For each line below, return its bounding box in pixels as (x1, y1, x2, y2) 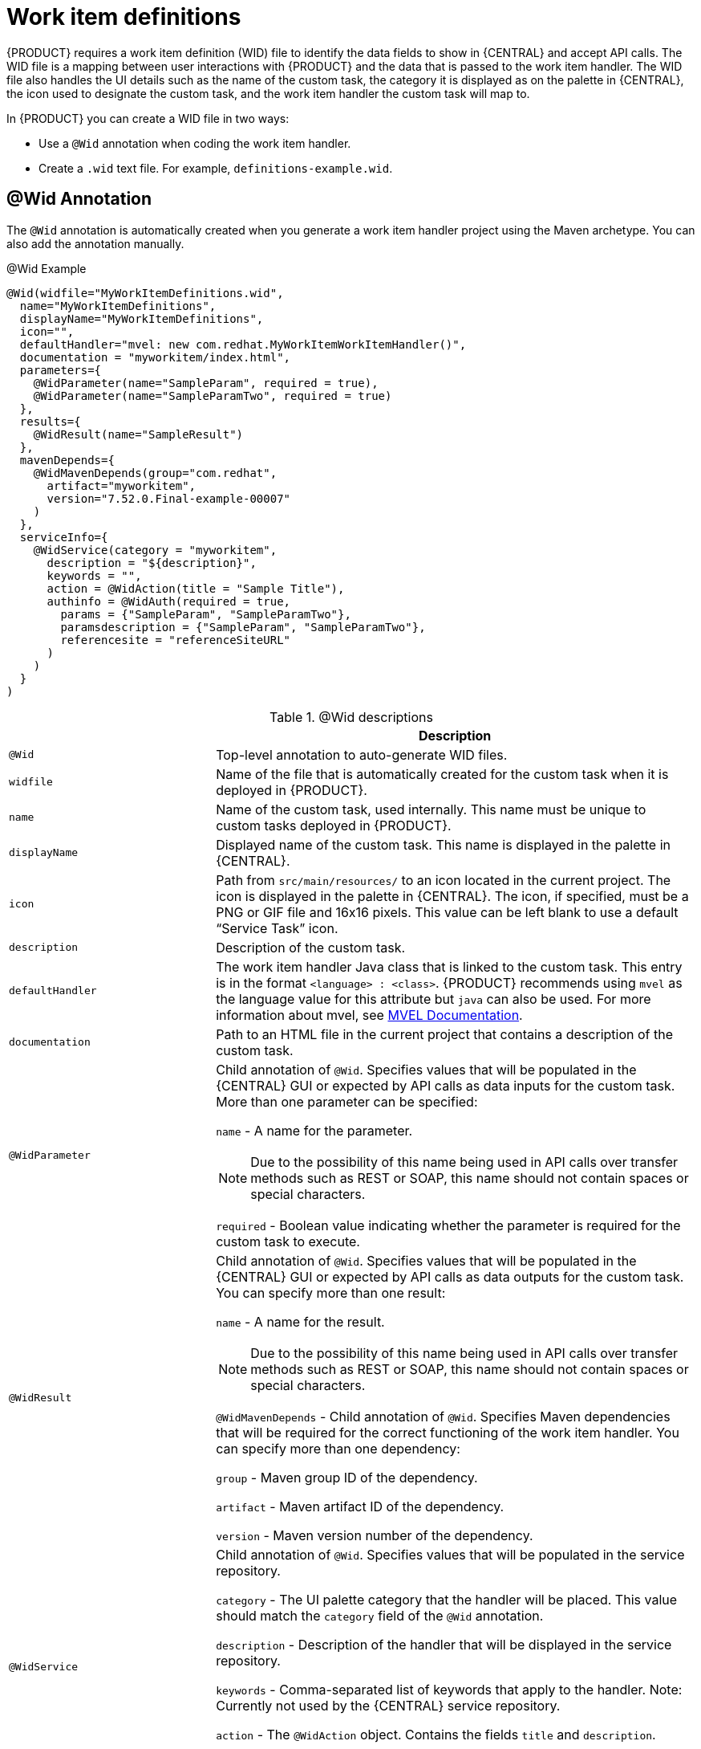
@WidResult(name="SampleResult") (33, 427, 244, 441)
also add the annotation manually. (6, 236, 184, 251)
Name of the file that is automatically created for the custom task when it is (216, 765, 669, 782)
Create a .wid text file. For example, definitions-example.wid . (38, 161, 393, 175)
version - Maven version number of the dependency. (216, 1527, 533, 1543)
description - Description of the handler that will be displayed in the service (216, 1636, 672, 1653)
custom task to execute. (216, 1233, 360, 1250)
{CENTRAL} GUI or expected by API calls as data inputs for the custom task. (216, 1077, 675, 1094)
